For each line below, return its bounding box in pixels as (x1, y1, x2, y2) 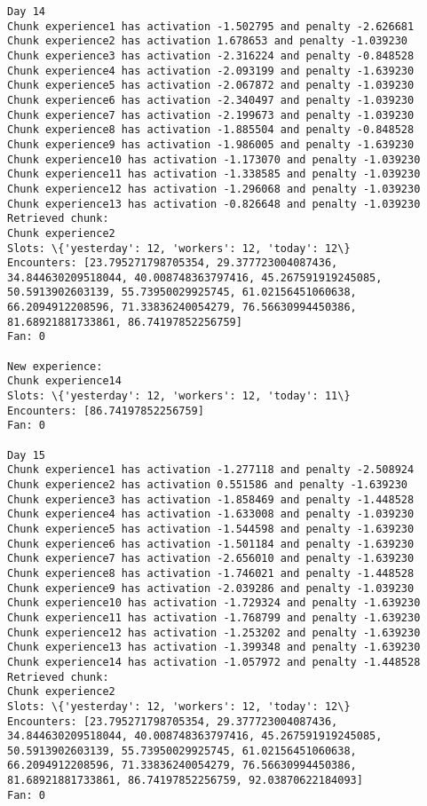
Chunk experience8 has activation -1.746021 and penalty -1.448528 (7, 566, 415, 580)
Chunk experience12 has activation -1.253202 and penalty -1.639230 (7, 626, 421, 639)
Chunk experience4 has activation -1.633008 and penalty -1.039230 (7, 508, 415, 521)
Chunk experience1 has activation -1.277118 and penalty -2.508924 (7, 463, 415, 477)
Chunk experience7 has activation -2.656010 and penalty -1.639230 (7, 552, 415, 565)
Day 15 (7, 448, 45, 462)
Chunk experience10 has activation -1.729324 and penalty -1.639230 (7, 597, 421, 610)
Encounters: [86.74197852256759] (7, 404, 204, 417)
